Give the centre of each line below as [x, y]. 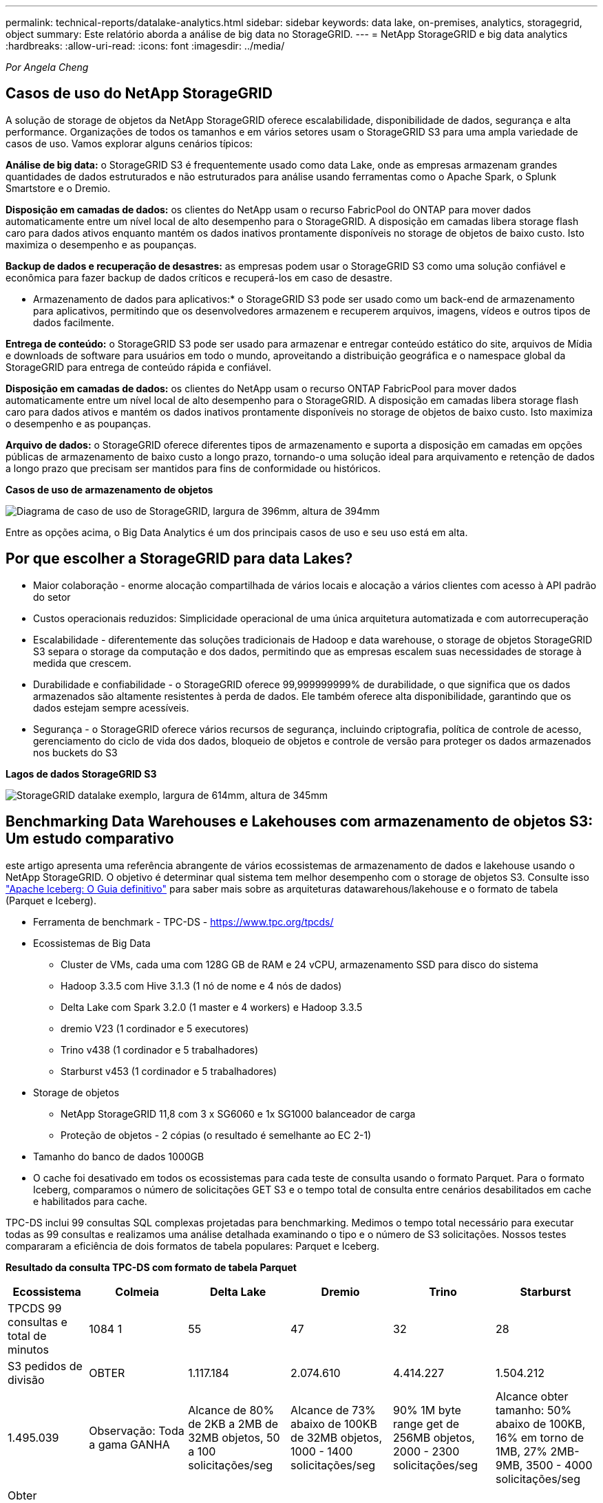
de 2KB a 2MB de [233, 1424]
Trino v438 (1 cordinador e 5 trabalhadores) [160, 1049]
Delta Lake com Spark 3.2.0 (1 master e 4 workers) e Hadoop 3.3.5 [212, 1007]
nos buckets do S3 [75, 752]
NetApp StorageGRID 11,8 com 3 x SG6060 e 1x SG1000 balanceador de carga [238, 1113]
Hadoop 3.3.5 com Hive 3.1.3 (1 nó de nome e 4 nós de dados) [201, 985]
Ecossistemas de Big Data [92, 943]
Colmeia [137, 1291]
